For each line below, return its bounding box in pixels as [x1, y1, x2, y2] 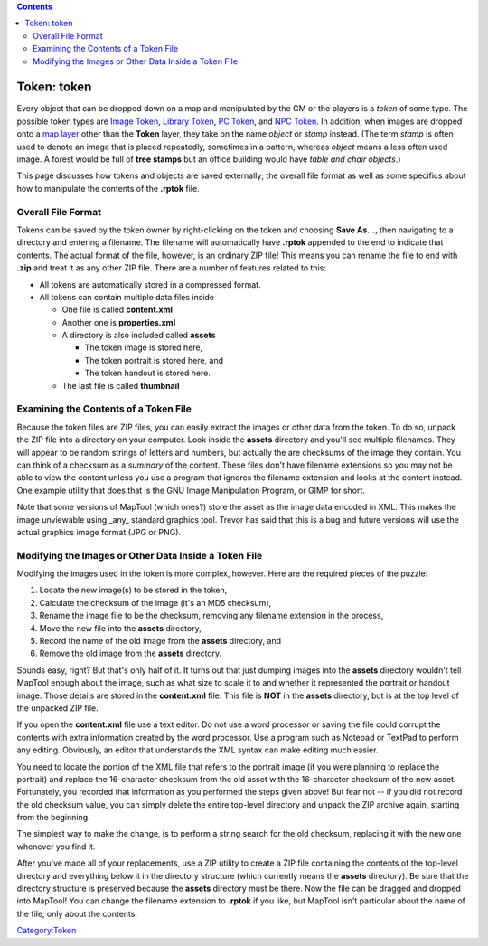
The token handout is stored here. [84, 367, 211, 379]
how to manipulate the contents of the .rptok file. [16, 183, 200, 194]
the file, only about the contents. [16, 908, 137, 919]
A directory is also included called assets [61, 330, 216, 341]
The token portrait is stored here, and [84, 355, 224, 365]
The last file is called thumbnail [61, 380, 180, 391]
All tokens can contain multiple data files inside [39, 291, 215, 302]
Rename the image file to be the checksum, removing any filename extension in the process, [39, 610, 384, 621]
